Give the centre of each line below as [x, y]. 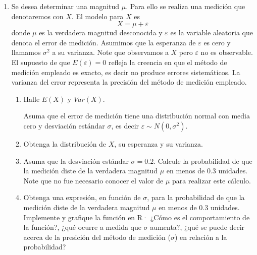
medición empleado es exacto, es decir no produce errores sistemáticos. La [126, 72]
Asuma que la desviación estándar [76, 161]
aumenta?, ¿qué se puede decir [197, 227]
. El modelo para [97, 16]
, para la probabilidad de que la [196, 197]
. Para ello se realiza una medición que [186, 6]
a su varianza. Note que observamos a [110, 52]
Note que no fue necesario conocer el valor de [93, 180]
